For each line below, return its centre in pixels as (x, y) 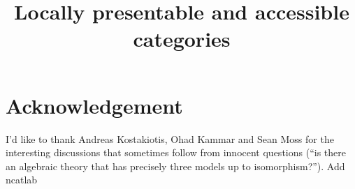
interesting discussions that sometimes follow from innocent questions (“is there (176, 152)
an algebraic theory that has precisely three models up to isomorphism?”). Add (175, 166)
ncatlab (22, 180)
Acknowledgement (94, 105)
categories (182, 39)
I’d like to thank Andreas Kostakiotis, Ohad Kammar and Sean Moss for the (170, 138)
